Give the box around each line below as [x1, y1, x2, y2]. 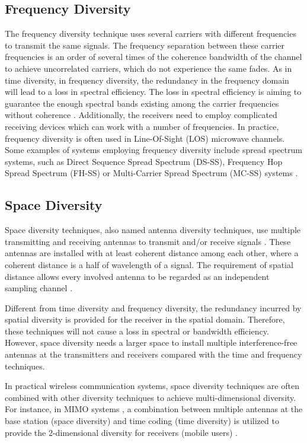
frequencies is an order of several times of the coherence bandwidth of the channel [5, 50, 302, 63]
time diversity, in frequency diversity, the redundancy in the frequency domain [5, 74, 289, 86]
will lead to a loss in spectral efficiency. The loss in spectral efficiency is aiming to [5, 85, 302, 98]
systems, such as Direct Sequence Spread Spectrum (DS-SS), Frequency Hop [5, 155, 283, 167]
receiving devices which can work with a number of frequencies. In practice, [5, 120, 279, 132]
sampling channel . [5, 282, 73, 294]
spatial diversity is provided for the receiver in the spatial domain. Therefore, [5, 313, 285, 326]
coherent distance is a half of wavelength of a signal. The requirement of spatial [5, 258, 293, 270]
